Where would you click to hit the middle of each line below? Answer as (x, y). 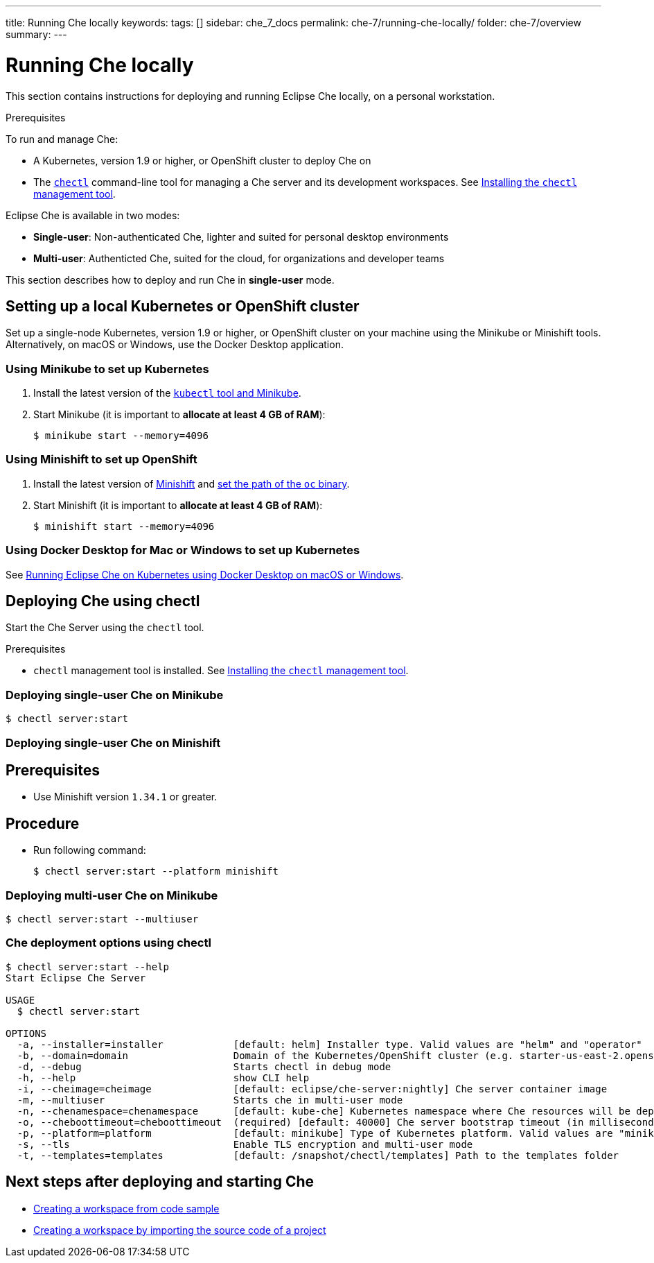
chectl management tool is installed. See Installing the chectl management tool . (221, 671)
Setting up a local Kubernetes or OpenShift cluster (183, 306)
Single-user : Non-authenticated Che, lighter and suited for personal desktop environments (241, 237)
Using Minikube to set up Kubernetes (107, 369)
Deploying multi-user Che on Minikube (112, 895)
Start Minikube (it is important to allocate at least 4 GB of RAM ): (179, 415)
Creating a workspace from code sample (126, 1208)
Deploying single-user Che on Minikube (115, 695)
